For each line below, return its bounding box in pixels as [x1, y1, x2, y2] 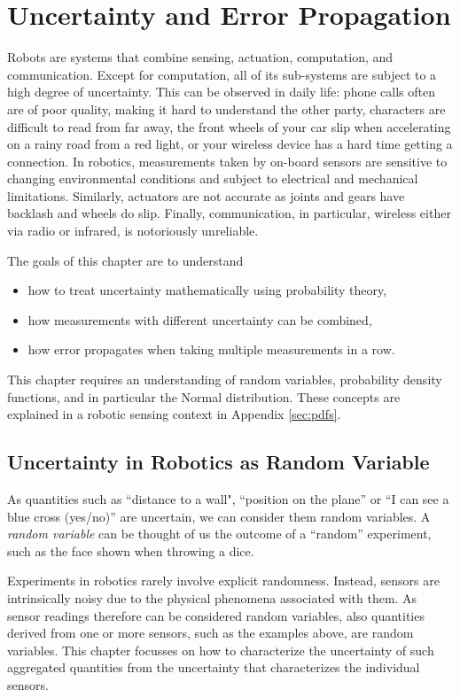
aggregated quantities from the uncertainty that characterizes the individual [7, 658, 420, 677]
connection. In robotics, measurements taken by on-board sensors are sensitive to [7, 151, 448, 170]
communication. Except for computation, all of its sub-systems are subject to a [7, 65, 437, 83]
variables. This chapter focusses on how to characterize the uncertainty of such [7, 640, 434, 659]
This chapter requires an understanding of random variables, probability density [7, 370, 442, 389]
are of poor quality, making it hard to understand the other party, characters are [7, 99, 446, 118]
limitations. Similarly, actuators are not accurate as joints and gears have [7, 186, 405, 205]
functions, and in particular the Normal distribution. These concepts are [7, 387, 401, 406]
